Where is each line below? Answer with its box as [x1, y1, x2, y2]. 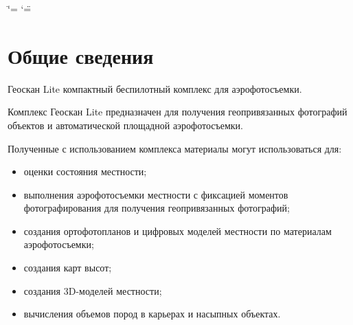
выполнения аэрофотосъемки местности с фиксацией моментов [23, 187, 288, 201]
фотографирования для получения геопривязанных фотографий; [23, 201, 290, 215]
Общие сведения [8, 41, 154, 69]
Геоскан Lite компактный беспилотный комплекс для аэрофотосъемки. [8, 81, 302, 96]
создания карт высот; [23, 260, 112, 275]
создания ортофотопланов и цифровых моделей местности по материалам [23, 223, 332, 238]
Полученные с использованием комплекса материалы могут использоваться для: [8, 141, 342, 155]
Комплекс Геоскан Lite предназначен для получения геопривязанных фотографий [8, 104, 348, 119]
